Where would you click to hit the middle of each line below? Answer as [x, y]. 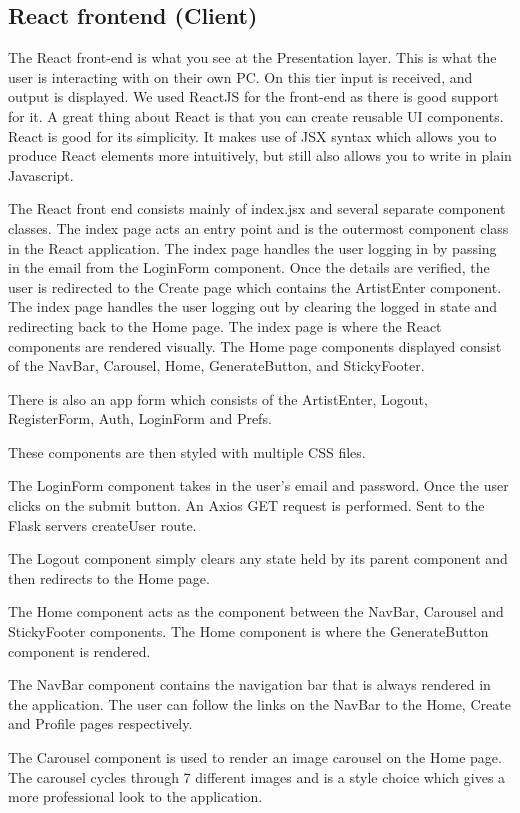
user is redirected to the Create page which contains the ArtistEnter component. [255, 286]
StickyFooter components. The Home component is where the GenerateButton [248, 631]
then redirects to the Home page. [109, 577]
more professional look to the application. [135, 796]
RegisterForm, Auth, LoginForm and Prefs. [140, 418]
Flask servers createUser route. [102, 524]
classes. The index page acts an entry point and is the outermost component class [258, 227]
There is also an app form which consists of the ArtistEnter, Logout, [218, 398]
